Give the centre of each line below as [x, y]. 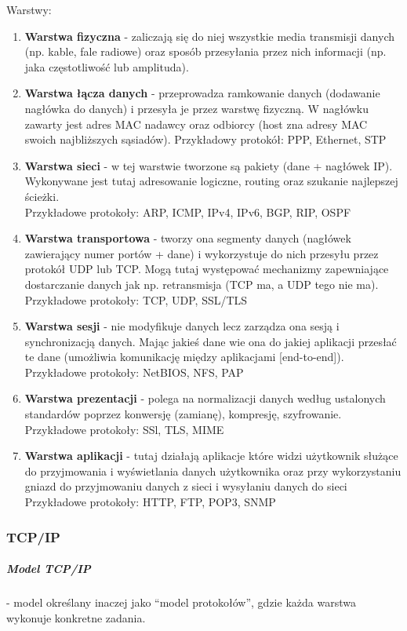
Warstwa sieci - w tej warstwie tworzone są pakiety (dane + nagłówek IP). [209, 165]
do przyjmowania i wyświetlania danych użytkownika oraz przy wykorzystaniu [213, 471]
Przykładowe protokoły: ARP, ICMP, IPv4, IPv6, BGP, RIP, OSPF [188, 212]
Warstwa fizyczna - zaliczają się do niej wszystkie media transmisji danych [209, 36]
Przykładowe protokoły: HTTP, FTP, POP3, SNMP [150, 502]
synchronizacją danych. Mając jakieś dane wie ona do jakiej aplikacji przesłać [211, 341]
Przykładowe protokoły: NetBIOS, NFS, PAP [134, 372]
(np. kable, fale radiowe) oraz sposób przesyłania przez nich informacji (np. [205, 51]
